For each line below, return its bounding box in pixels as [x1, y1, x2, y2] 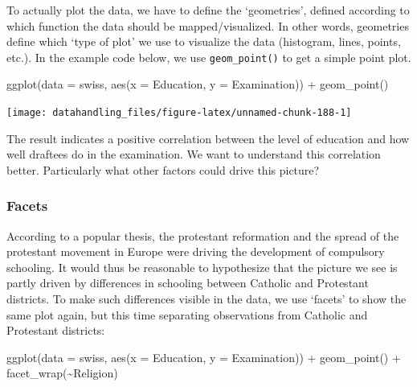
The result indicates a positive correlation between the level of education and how [6, 130, 410, 146]
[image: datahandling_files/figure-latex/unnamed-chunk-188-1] [6, 107, 352, 119]
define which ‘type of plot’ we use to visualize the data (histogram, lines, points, [6, 33, 401, 50]
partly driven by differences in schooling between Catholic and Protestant [6, 274, 369, 291]
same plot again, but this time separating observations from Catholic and [6, 306, 368, 323]
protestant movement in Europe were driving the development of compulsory [6, 243, 385, 260]
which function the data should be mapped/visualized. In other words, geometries [6, 17, 409, 34]
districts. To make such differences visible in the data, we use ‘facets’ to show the [6, 290, 407, 307]
